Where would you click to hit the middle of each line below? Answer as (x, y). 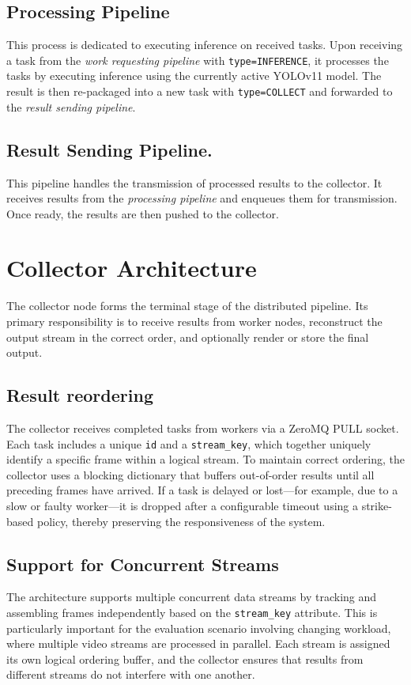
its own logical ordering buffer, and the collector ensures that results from (185, 659)
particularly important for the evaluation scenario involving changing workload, (199, 628)
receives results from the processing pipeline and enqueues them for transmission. (202, 198)
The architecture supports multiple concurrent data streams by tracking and (192, 597)
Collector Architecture (132, 268)
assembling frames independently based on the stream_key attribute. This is (192, 612)
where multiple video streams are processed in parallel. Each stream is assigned (198, 643)
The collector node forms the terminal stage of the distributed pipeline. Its (187, 306)
